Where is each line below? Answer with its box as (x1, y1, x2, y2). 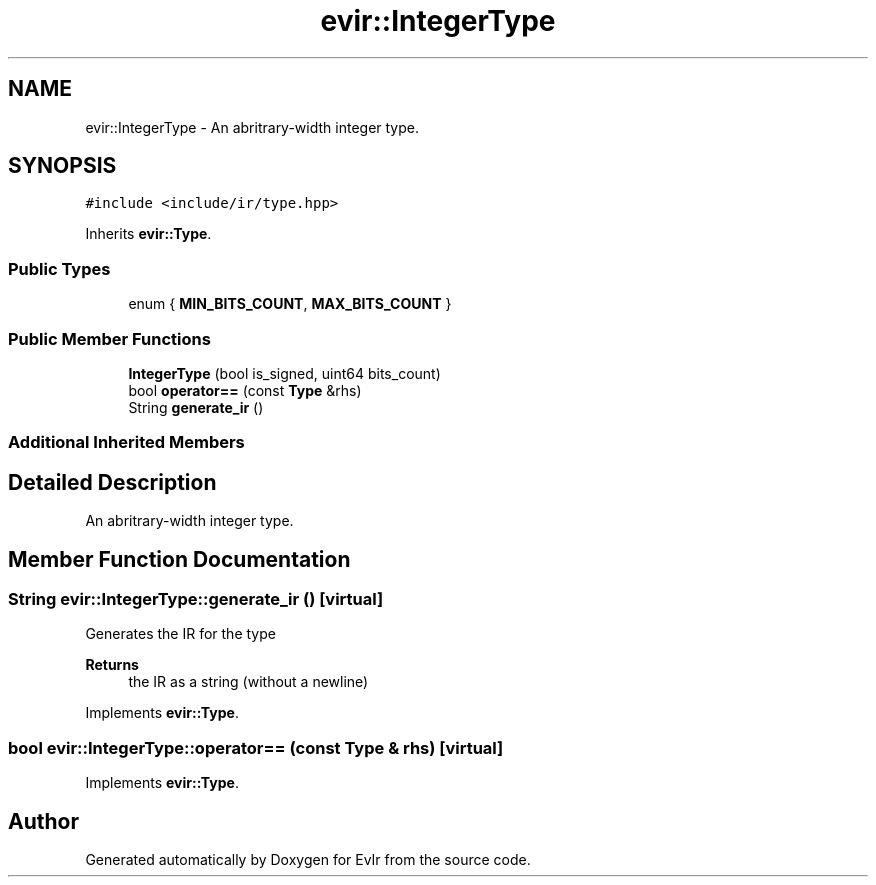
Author (8, 808, 79, 834)
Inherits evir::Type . (85, 225, 212, 243)
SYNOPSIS (8, 153, 117, 179)
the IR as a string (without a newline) (128, 673, 369, 691)
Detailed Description (8, 469, 217, 495)
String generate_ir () (128, 398, 264, 416)
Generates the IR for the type (85, 625, 276, 643)
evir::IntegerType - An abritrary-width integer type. (85, 118, 420, 136)
